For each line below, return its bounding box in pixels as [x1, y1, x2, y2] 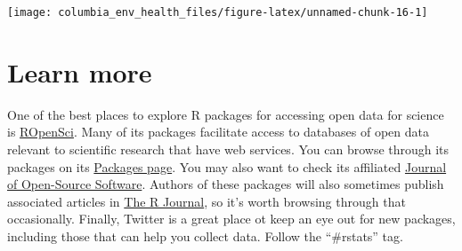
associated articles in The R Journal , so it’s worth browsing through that [7, 192, 406, 210]
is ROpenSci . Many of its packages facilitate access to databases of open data [7, 122, 429, 141]
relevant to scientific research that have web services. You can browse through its [7, 139, 450, 158]
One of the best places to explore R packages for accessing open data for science [7, 105, 444, 123]
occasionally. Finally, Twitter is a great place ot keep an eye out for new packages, [7, 209, 456, 228]
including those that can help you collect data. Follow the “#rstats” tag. [7, 226, 403, 245]
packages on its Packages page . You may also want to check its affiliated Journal [7, 157, 447, 176]
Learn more [7, 53, 152, 90]
